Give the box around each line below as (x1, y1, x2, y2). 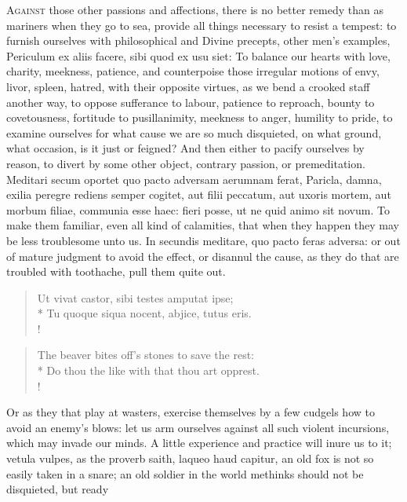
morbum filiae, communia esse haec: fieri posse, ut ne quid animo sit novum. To (6, 201, 390, 218)
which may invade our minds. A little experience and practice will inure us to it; (6, 434, 392, 451)
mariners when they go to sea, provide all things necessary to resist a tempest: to (6, 16, 397, 33)
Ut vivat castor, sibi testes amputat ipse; (37, 289, 234, 306)
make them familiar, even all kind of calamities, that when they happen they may (6, 217, 400, 233)
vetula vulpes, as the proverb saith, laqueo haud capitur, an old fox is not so (6, 450, 374, 467)
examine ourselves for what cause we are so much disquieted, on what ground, (6, 124, 382, 141)
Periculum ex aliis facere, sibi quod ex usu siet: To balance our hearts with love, (6, 47, 391, 64)
